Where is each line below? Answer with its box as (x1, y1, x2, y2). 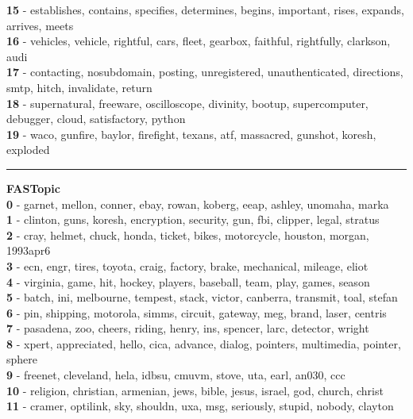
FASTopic (6, 179, 60, 196)
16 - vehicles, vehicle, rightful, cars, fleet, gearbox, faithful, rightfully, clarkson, (6, 33, 391, 49)
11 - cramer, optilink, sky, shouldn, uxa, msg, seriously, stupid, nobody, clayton (6, 398, 394, 414)
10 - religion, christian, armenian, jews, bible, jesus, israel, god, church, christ (6, 382, 384, 398)
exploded (6, 141, 50, 158)
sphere (6, 351, 38, 367)
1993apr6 (6, 242, 51, 259)
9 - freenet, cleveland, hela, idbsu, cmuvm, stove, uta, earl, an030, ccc (6, 367, 345, 383)
